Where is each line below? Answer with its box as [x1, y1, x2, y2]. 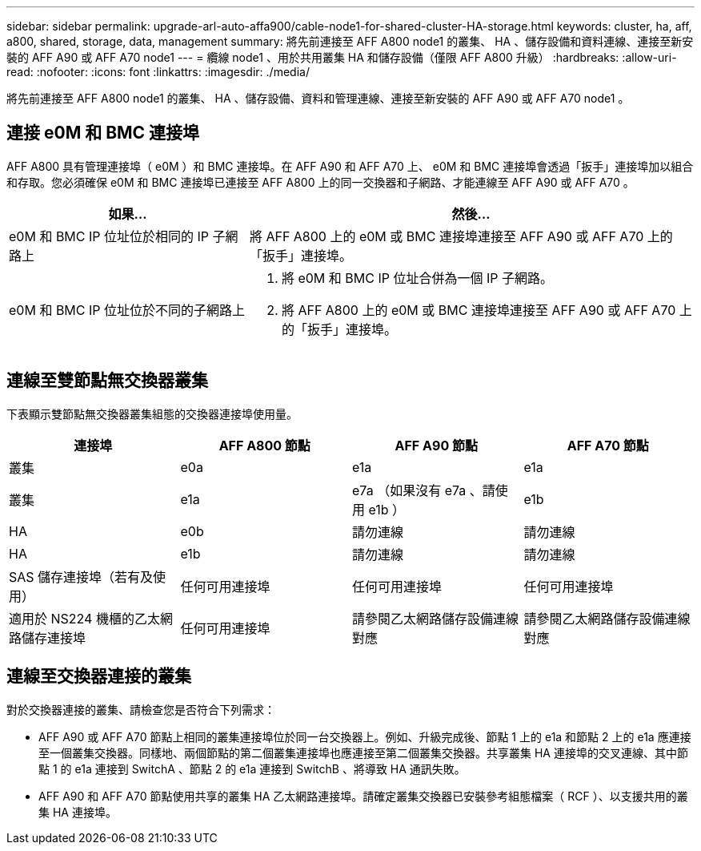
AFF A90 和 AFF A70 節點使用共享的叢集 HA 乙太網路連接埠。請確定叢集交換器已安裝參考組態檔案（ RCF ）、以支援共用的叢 [38, 788, 688, 803]
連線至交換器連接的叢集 [6, 666, 191, 687]
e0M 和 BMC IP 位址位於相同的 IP [9, 228, 210, 244]
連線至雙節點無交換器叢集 [6, 370, 208, 391]
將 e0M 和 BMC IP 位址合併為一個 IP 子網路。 [281, 269, 553, 286]
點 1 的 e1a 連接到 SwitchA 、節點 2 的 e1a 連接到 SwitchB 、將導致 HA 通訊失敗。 [38, 761, 466, 776]
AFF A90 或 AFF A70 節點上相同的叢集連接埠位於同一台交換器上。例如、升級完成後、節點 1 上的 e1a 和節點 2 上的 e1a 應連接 [38, 729, 691, 744]
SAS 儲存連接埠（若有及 [9, 568, 154, 585]
